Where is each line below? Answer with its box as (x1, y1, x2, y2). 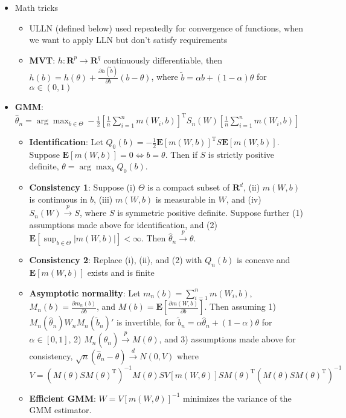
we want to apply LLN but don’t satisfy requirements (29, 33, 228, 46)
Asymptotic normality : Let (29, 286, 141, 299)
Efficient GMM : (29, 391, 96, 404)
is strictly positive (208, 148, 275, 160)
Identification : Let (29, 136, 103, 148)
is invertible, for (116, 316, 175, 328)
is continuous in (29, 192, 88, 205)
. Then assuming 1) (204, 300, 276, 313)
